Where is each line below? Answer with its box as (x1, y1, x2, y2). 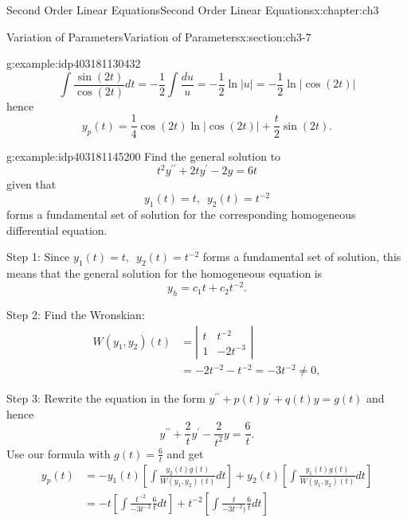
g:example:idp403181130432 (6, 55, 141, 72)
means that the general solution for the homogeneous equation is (6, 265, 323, 282)
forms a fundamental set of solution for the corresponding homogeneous (6, 206, 356, 223)
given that (6, 176, 57, 193)
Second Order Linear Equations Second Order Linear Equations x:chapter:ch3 (6, 2, 379, 18)
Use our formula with (6, 445, 111, 462)
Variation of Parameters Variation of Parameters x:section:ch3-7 (6, 28, 311, 45)
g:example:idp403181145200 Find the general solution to (6, 147, 281, 164)
